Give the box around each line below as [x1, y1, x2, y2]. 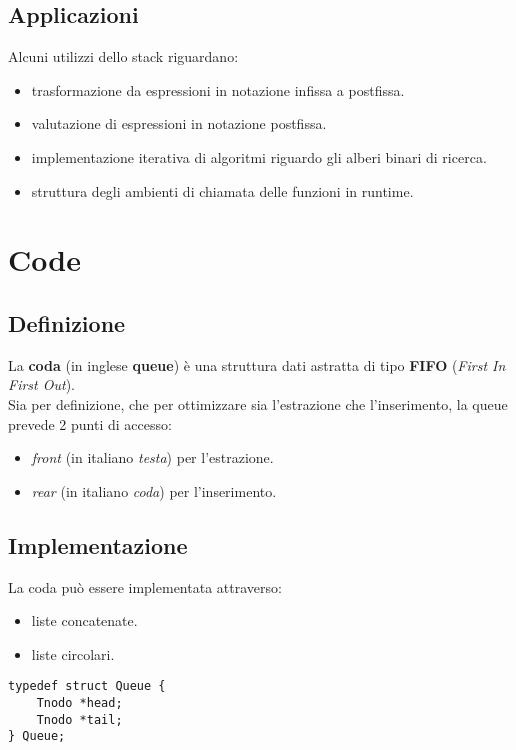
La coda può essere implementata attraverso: [8, 576, 282, 597]
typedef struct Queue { [8, 679, 166, 694]
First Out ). [8, 374, 75, 395]
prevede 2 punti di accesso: [8, 413, 172, 434]
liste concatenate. [31, 610, 138, 631]
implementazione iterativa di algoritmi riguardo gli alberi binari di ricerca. [31, 146, 487, 167]
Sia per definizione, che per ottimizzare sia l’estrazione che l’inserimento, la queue [8, 393, 508, 414]
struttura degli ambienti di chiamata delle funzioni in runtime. [31, 180, 414, 201]
